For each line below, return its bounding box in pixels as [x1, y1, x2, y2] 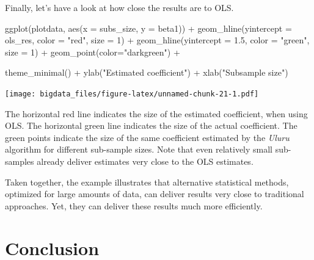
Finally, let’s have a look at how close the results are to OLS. [5, 1, 234, 13]
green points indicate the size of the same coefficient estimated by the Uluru [5, 131, 290, 143]
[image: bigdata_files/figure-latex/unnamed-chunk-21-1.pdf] [5, 89, 259, 98]
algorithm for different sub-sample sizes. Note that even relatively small [5, 143, 273, 156]
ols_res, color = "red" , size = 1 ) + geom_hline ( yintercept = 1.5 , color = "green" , [5, 34, 310, 46]
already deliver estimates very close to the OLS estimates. [37, 155, 254, 167]
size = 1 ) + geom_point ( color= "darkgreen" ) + [5, 45, 180, 58]
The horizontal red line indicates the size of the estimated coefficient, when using [5, 107, 308, 120]
